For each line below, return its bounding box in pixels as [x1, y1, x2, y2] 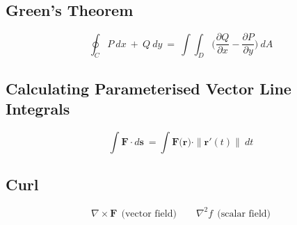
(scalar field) [217, 208, 271, 219]
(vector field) [121, 208, 177, 219]
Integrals [6, 98, 70, 119]
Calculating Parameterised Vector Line [6, 77, 291, 99]
